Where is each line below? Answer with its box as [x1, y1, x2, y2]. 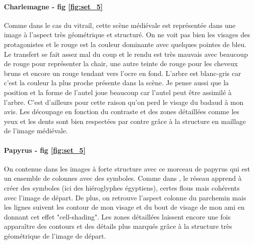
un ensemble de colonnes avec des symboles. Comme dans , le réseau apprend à [4, 173, 242, 183]
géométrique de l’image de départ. [4, 230, 106, 241]
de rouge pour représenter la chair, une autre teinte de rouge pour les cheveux [4, 58, 238, 69]
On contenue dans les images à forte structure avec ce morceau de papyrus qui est [4, 163, 250, 173]
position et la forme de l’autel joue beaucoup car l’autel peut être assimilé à [4, 87, 232, 97]
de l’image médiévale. [4, 125, 68, 136]
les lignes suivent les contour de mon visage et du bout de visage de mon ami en [4, 202, 245, 212]
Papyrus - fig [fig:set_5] [4, 145, 86, 155]
